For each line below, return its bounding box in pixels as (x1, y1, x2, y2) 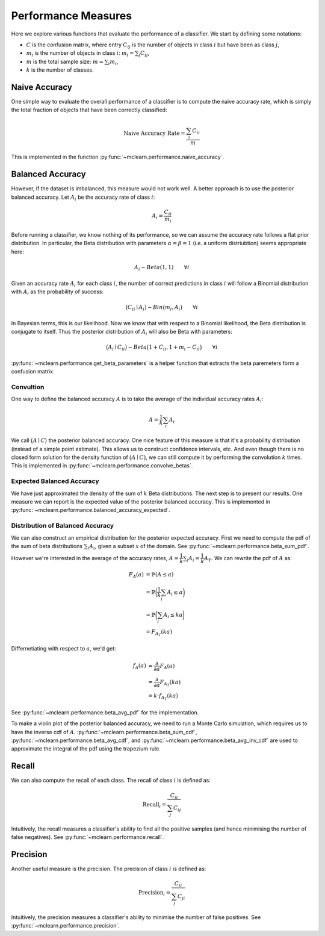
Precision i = (138, 889, 171, 897)
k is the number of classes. (26, 66, 94, 73)
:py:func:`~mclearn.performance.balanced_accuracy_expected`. (11, 507, 171, 514)
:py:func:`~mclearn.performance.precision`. (11, 922, 120, 929)
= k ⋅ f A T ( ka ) (148, 692, 179, 701)
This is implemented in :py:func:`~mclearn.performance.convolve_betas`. (11, 462, 193, 469)
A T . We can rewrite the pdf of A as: (203, 554, 292, 563)
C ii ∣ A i (127, 304, 144, 312)
